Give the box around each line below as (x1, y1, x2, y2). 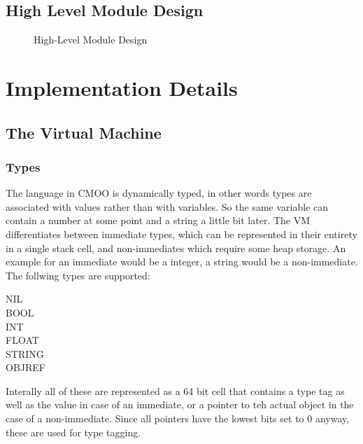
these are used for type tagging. (6, 424, 141, 439)
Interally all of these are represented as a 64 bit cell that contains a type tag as (6, 383, 345, 398)
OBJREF (6, 360, 45, 375)
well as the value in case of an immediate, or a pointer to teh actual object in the (6, 397, 354, 412)
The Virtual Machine (6, 121, 162, 143)
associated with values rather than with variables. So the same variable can (6, 199, 328, 214)
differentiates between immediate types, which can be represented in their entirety (6, 226, 357, 241)
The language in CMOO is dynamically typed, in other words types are (6, 186, 312, 200)
